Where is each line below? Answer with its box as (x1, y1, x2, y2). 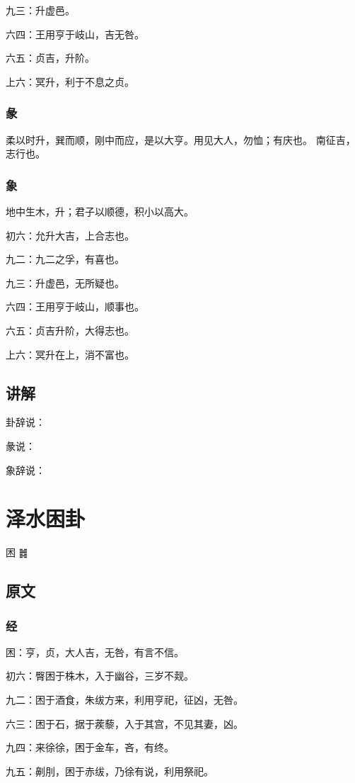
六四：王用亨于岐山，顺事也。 (6, 299, 144, 314)
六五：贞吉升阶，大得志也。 (6, 322, 134, 337)
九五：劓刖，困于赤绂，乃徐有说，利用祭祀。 (6, 763, 214, 778)
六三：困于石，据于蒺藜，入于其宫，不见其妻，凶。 (6, 716, 243, 731)
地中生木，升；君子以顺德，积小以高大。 (6, 204, 194, 218)
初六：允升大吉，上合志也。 (6, 227, 134, 242)
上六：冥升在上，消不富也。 (6, 347, 134, 361)
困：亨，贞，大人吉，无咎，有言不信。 (6, 644, 184, 659)
